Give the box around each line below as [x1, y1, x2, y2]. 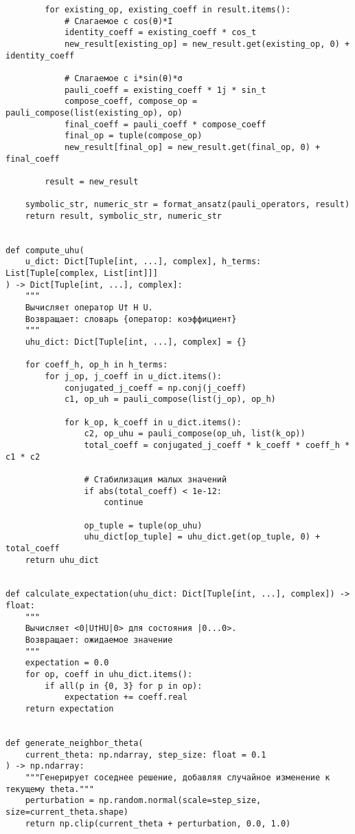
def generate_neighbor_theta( [5, 738, 144, 748]
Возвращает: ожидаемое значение [25, 635, 173, 645]
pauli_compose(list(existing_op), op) [5, 107, 183, 118]
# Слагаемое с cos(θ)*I [64, 16, 173, 26]
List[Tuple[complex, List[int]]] [5, 268, 158, 279]
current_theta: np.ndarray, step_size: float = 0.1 [25, 749, 266, 760]
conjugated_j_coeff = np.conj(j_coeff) [64, 383, 247, 393]
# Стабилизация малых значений [84, 474, 227, 484]
